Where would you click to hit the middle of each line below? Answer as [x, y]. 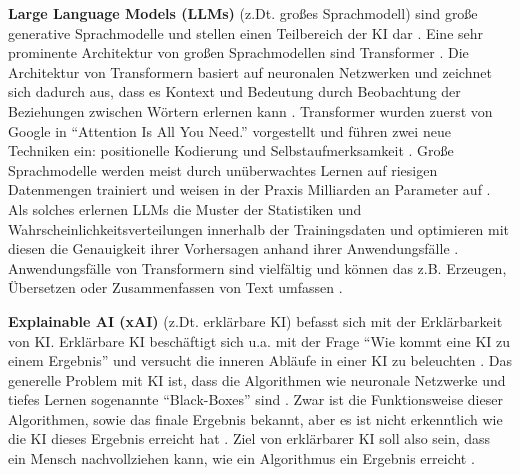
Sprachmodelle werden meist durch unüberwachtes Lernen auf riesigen [223, 169]
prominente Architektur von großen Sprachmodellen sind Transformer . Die [238, 52]
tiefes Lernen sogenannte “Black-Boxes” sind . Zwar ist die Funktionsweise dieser [255, 399]
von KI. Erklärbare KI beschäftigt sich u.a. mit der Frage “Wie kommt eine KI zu [259, 340]
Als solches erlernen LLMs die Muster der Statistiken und [185, 208]
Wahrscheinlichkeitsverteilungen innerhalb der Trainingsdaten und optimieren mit [259, 228]
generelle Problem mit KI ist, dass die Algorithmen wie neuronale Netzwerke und [257, 379]
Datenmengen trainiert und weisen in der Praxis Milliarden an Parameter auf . [249, 189]
